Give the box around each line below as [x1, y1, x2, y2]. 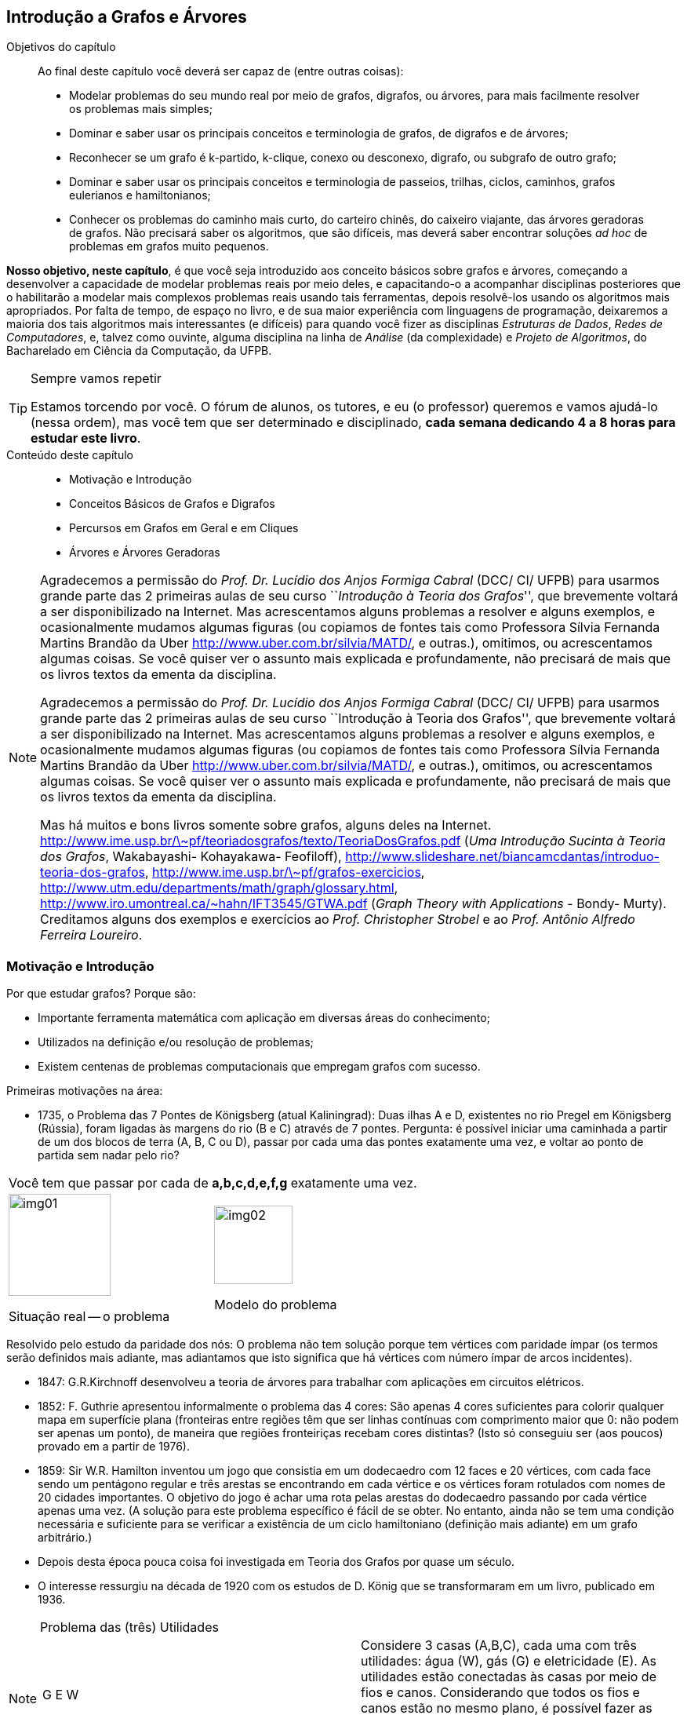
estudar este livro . [31, 430, 141, 447]
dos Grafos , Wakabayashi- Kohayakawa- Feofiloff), [40, 848, 342, 865]
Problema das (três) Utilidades [40, 1619, 219, 1636]
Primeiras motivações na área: [6, 1084, 163, 1098]
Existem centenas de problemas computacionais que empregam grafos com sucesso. [38, 1060, 481, 1074]
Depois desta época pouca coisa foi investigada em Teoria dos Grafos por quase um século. [38, 1555, 514, 1569]
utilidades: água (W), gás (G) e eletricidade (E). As [361, 1653, 656, 1669]
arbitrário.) [38, 1531, 93, 1545]
